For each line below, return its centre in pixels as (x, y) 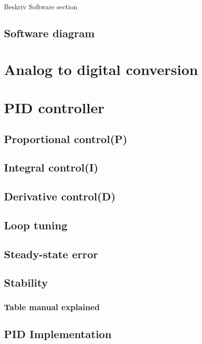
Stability (26, 283)
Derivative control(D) (60, 196)
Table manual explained (52, 307)
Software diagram (49, 33)
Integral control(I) (51, 167)
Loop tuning (36, 225)
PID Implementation (58, 334)
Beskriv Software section (41, 6)
